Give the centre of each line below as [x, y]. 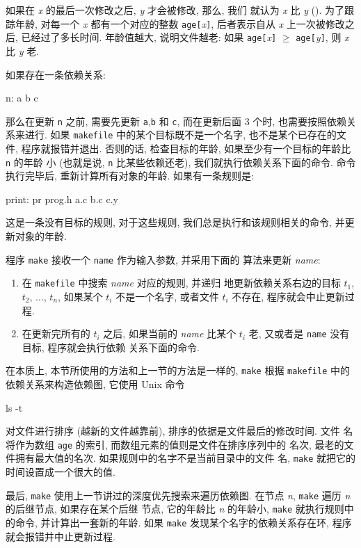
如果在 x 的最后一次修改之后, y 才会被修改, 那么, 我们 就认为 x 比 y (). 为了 [175, 10]
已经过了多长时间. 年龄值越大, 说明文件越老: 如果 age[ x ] [149, 37]
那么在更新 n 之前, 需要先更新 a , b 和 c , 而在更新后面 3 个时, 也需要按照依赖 [176, 121]
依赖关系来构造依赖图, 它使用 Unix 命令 [95, 384]
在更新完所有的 [56, 333]
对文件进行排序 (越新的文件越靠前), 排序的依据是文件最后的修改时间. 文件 [173, 431]
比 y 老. [23, 50]
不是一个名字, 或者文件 [167, 296]
